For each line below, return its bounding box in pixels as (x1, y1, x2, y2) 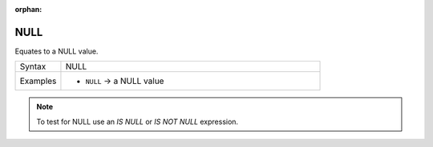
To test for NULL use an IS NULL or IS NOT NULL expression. (36, 117, 239, 126)
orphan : (14, 5, 42, 14)
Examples (19, 76, 57, 87)
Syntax (19, 61, 47, 72)
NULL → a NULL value (85, 76, 164, 87)
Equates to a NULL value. (14, 46, 99, 56)
